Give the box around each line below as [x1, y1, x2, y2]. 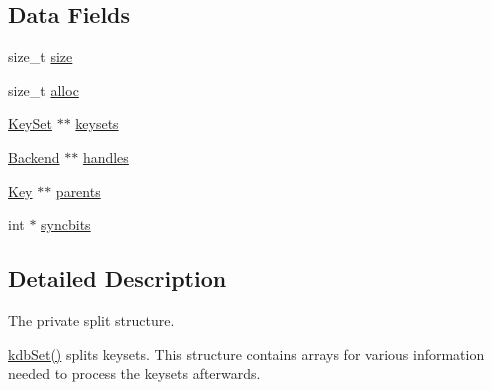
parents [55, 180, 101, 201]
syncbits [41, 214, 91, 235]
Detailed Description [8, 263, 227, 294]
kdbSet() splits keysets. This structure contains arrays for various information [8, 343, 485, 364]
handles [82, 146, 129, 167]
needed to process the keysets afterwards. [8, 363, 261, 384]
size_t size [8, 46, 73, 67]
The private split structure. [8, 309, 175, 330]
